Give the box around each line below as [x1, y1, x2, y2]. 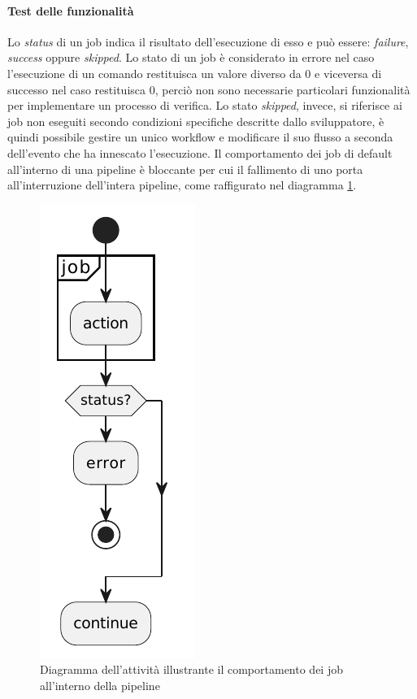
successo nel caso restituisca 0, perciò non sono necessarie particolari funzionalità [7, 80, 410, 98]
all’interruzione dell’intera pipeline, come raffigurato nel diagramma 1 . [7, 176, 357, 193]
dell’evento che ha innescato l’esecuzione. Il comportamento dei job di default [7, 144, 393, 161]
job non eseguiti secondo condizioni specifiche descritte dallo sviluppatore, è [7, 112, 384, 129]
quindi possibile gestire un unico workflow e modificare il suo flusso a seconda [7, 128, 393, 145]
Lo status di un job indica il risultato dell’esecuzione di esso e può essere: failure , [7, 33, 409, 50]
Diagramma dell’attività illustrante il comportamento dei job [40, 661, 343, 678]
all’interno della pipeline [40, 676, 160, 693]
